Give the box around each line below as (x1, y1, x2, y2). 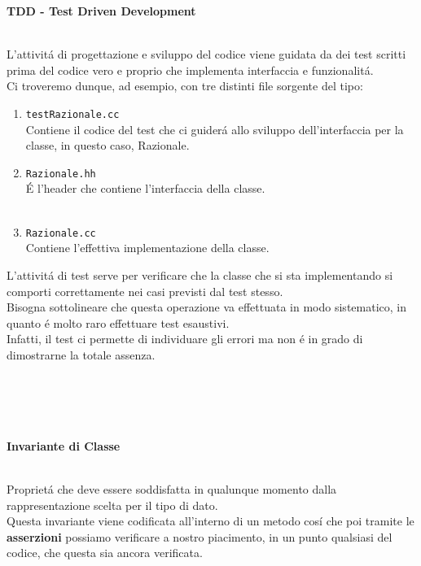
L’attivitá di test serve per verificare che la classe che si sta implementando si (7, 266, 393, 283)
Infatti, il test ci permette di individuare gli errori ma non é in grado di (7, 330, 363, 347)
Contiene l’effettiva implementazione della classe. (25, 239, 270, 256)
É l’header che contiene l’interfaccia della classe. (25, 180, 265, 197)
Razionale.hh (25, 168, 96, 180)
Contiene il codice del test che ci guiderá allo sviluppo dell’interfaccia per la (25, 120, 404, 137)
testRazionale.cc (25, 108, 120, 120)
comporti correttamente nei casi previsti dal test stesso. (7, 282, 283, 299)
